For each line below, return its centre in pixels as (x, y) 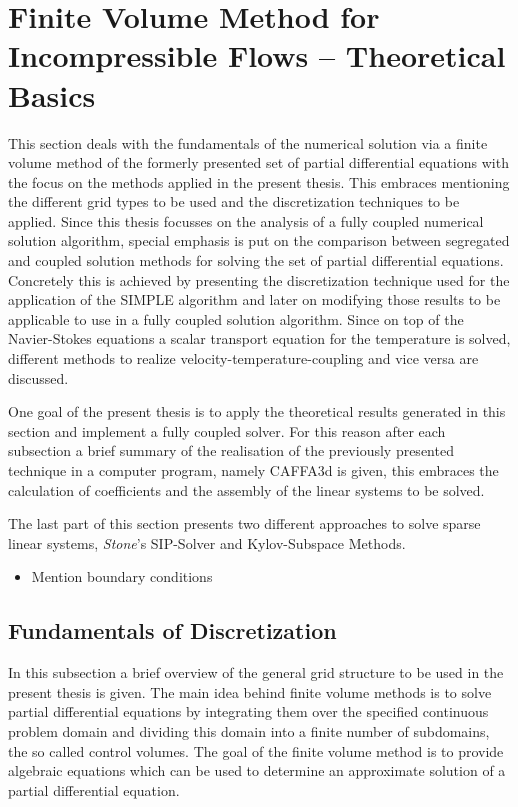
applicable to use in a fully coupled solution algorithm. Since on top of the (236, 318)
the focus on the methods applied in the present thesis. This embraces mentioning (259, 181)
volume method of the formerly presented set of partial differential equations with (258, 162)
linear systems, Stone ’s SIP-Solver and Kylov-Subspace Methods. (207, 542)
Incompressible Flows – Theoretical (257, 55)
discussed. (38, 377)
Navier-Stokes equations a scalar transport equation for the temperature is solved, (259, 338)
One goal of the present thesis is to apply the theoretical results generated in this (257, 411)
